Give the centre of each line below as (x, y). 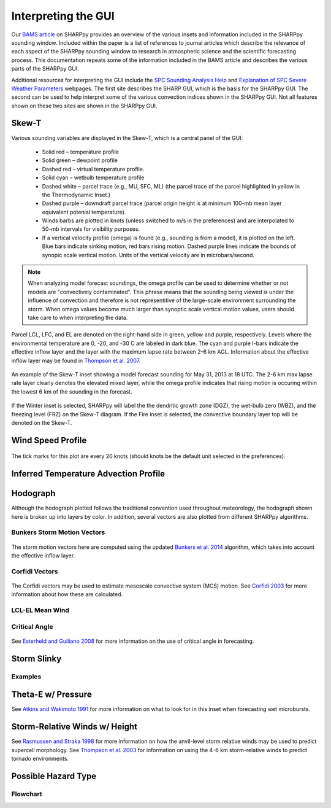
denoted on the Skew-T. (42, 422)
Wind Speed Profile (49, 440)
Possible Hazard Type (54, 776)
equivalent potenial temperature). (84, 212)
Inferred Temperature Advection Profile (88, 474)
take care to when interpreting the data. (78, 317)
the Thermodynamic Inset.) (76, 195)
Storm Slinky (36, 658)
